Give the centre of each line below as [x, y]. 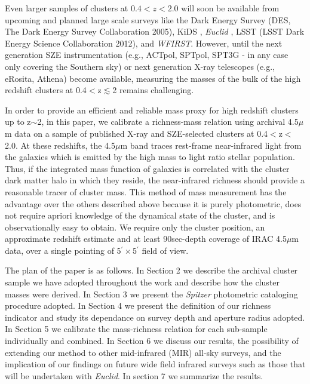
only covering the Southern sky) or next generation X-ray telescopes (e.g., [140, 66]
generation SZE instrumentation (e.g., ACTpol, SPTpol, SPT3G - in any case [147, 55]
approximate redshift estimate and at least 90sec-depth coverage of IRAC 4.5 [146, 239]
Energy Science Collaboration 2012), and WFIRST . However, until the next [144, 43]
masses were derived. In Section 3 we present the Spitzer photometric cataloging [151, 294]
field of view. [165, 250]
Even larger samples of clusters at [67, 8]
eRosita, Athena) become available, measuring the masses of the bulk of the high [153, 78]
